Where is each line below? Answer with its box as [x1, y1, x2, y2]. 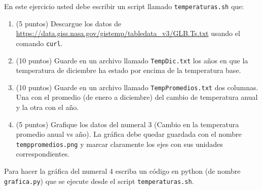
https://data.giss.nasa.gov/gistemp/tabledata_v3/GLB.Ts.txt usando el [16, 28, 240, 39]
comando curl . [16, 37, 63, 48]
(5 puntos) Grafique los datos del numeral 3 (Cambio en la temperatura [16, 119, 239, 129]
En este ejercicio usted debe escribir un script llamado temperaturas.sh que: [4, 1, 244, 11]
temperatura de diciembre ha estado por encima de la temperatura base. [16, 65, 241, 75]
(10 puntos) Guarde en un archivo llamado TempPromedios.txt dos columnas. [16, 82, 258, 92]
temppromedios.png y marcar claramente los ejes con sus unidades [16, 138, 223, 149]
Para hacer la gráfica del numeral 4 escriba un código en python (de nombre [4, 166, 241, 176]
